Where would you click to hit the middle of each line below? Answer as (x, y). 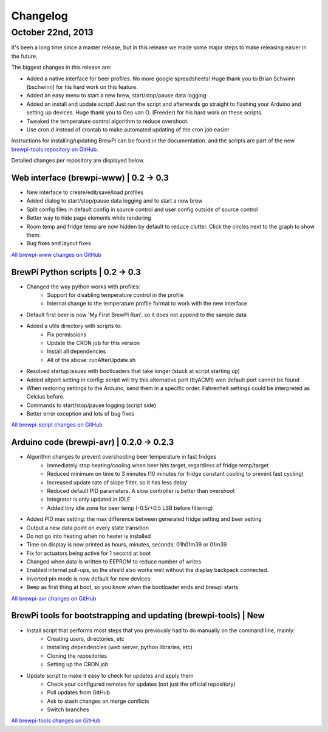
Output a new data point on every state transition (87, 528)
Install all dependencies (77, 351)
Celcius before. (46, 397)
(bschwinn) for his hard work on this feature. (82, 87)
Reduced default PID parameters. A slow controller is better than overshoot (141, 490)
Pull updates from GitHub (79, 692)
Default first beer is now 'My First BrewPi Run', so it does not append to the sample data (137, 315)
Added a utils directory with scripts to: (74, 326)
